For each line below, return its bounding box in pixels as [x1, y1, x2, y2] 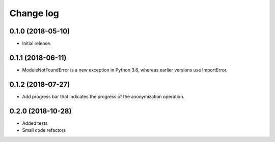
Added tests [22, 120, 48, 126]
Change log [9, 8, 60, 19]
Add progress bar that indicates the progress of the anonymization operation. [22, 93, 184, 99]
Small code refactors [22, 127, 66, 133]
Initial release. [22, 41, 51, 47]
